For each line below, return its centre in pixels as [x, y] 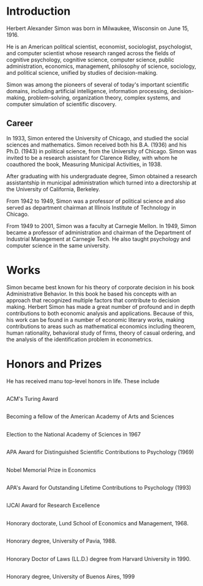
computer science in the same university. [58, 245]
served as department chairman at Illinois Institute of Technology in [91, 207]
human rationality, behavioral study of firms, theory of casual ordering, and [101, 333]
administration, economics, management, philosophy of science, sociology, [102, 66]
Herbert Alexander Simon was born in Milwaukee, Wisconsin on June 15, [98, 28]
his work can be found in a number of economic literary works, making [95, 319]
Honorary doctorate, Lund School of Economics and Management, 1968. [98, 523]
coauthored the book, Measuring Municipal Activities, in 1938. [84, 164]
